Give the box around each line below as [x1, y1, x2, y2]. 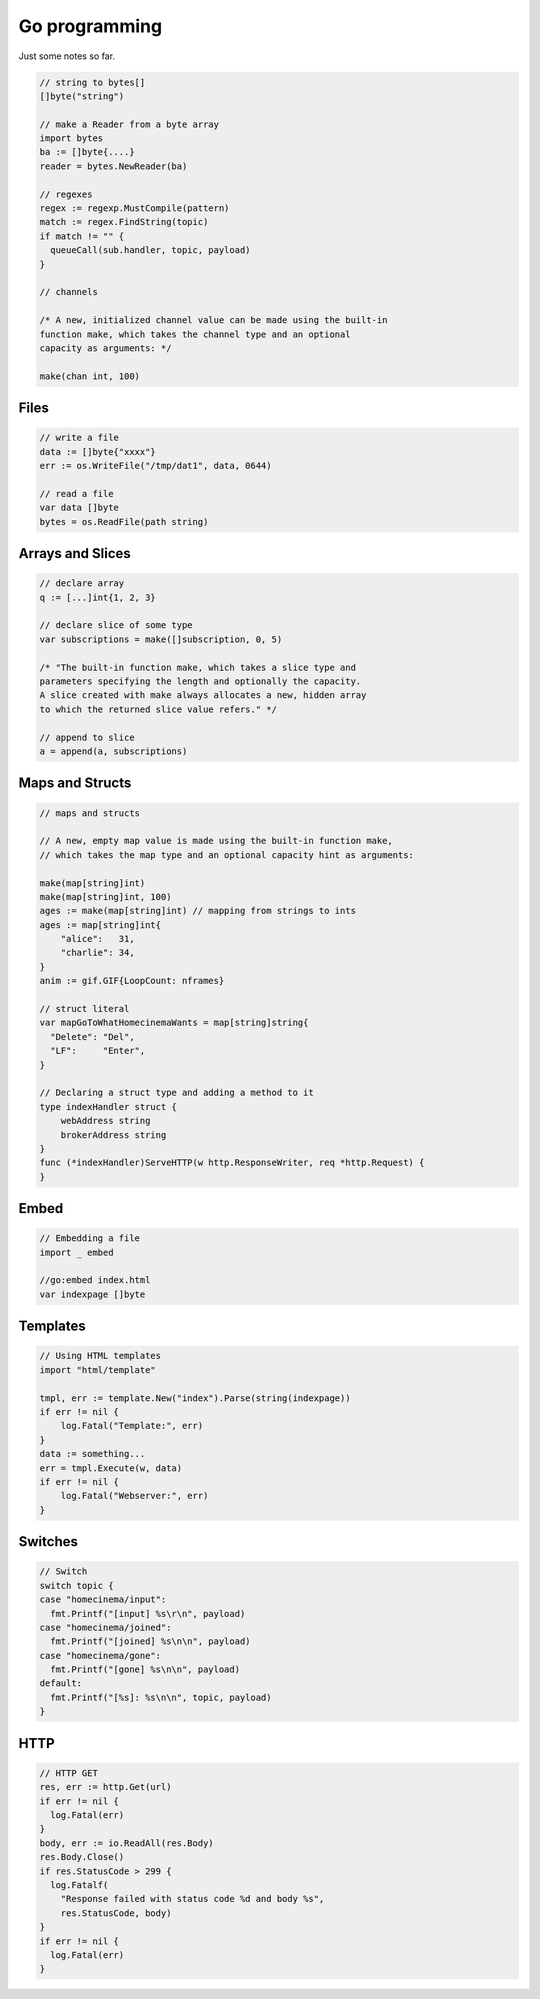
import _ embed [39, 1246, 114, 1258]
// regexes [39, 188, 93, 200]
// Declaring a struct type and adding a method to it [39, 1087, 314, 1099]
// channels [39, 286, 99, 298]
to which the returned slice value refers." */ [39, 703, 277, 715]
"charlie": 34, [60, 947, 135, 959]
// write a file [39, 432, 120, 444]
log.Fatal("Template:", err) [60, 1420, 204, 1432]
